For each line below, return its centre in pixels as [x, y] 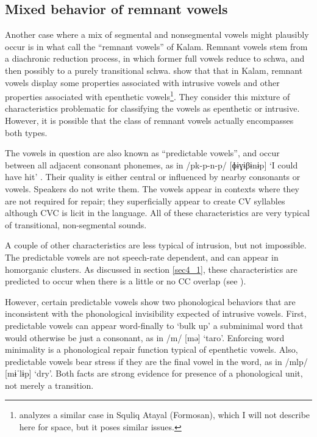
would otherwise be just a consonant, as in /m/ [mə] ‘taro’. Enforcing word [145, 337]
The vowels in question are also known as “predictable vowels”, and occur [142, 153]
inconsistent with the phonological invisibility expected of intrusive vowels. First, [156, 313]
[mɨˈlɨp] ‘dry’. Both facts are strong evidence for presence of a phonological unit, [154, 373]
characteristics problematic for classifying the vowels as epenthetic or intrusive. [152, 108]
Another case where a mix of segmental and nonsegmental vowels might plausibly [157, 34]
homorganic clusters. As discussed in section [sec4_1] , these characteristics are [151, 269]
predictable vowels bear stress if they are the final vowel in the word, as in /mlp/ [156, 361]
